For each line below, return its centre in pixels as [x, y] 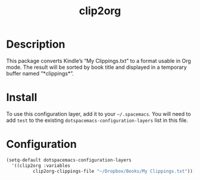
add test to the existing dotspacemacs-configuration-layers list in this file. [97, 120]
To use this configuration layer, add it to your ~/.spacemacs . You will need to [99, 113]
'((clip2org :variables [41, 165]
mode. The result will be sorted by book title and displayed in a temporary [97, 67]
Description [36, 44]
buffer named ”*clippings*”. [40, 73]
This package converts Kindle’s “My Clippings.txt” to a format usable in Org [99, 61]
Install [22, 98]
